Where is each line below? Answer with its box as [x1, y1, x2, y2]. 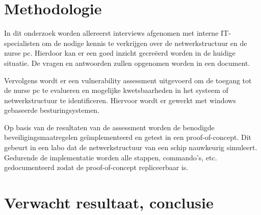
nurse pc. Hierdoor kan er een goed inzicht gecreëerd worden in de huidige [4, 47, 236, 58]
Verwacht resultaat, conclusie [4, 192, 214, 213]
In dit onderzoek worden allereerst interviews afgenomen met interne [4, 28, 219, 38]
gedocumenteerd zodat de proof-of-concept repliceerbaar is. [4, 162, 189, 173]
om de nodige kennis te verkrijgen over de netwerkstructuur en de [42, 37, 247, 48]
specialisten [4, 37, 40, 48]
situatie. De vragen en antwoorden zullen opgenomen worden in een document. [4, 57, 250, 68]
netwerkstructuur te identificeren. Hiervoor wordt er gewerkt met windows [4, 94, 236, 105]
